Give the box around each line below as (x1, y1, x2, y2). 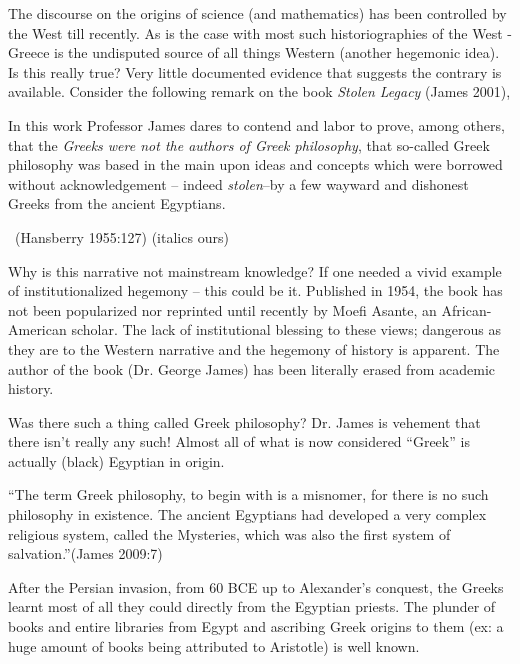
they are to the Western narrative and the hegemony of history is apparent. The (8, 338, 500, 359)
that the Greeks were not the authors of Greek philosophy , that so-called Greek (8, 134, 490, 155)
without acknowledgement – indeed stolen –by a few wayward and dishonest (8, 173, 469, 194)
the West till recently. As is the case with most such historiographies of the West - (8, 22, 512, 43)
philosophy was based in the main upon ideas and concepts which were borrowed (8, 154, 503, 175)
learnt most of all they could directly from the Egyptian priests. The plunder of (8, 596, 496, 617)
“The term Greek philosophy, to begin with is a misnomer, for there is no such (8, 484, 489, 505)
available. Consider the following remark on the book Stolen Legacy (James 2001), (8, 81, 511, 102)
